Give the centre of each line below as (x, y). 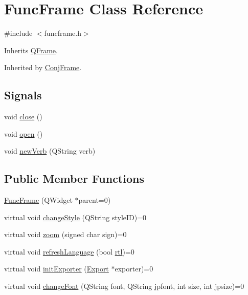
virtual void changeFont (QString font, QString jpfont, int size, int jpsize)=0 (124, 286)
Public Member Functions (74, 178)
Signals (23, 95)
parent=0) (95, 200)
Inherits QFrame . (31, 50)
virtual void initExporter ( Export (57, 269)
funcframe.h (63, 33)
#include (18, 33)
